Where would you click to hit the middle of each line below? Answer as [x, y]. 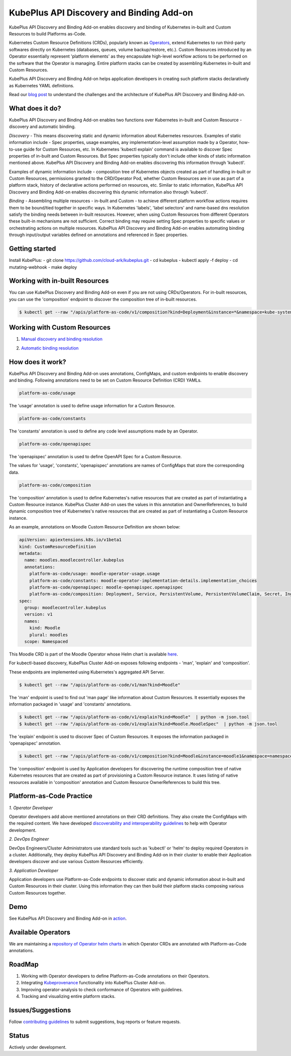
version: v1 [39, 614]
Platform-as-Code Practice [51, 796]
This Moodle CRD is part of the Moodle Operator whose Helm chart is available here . [94, 654]
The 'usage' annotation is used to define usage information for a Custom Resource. [92, 405]
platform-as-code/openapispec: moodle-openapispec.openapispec [106, 587]
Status [19, 1035]
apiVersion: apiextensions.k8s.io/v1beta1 [70, 540]
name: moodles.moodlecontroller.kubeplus [74, 560]
